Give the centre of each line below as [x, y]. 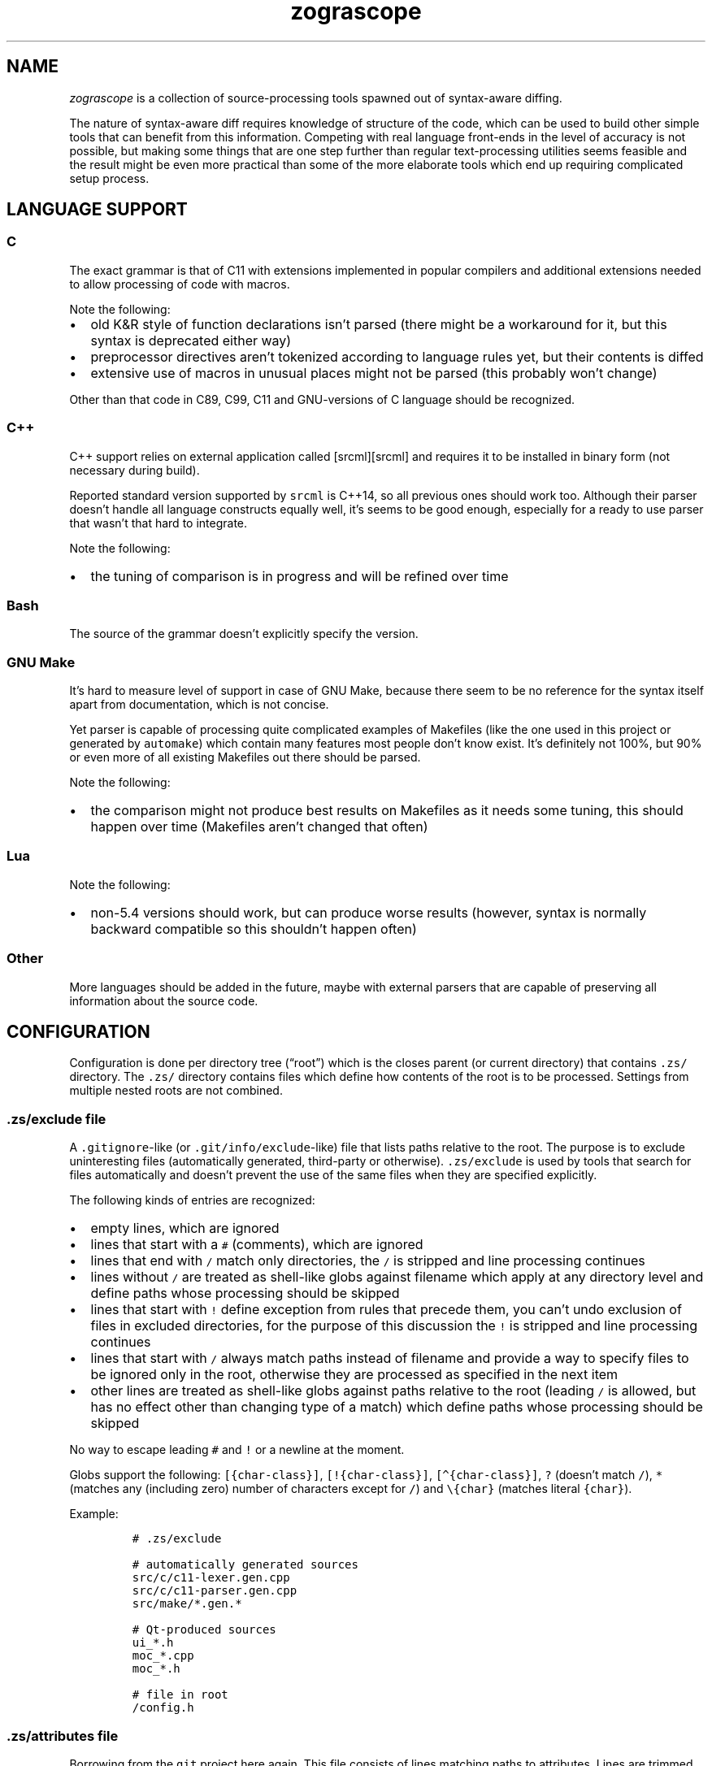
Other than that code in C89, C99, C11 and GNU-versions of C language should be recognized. [322, 399]
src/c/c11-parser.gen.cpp [215, 1591]
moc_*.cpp [163, 1656]
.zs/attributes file [63, 1736]
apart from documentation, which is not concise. [199, 705]
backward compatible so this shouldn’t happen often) [254, 929]
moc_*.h [156, 1669]
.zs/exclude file [56, 1119]
